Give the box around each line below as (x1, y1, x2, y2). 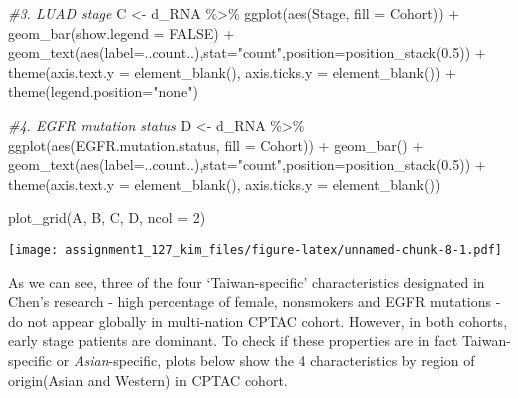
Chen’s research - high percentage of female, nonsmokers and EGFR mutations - (8, 291, 501, 312)
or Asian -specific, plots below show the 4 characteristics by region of (56, 349, 475, 370)
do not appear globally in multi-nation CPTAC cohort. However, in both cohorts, (8, 310, 508, 331)
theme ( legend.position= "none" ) (8, 81, 198, 102)
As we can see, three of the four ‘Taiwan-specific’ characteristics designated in (8, 271, 485, 292)
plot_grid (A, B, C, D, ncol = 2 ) (8, 207, 206, 228)
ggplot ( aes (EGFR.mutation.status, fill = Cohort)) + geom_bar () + (8, 134, 424, 155)
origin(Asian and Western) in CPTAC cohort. (8, 369, 288, 390)
